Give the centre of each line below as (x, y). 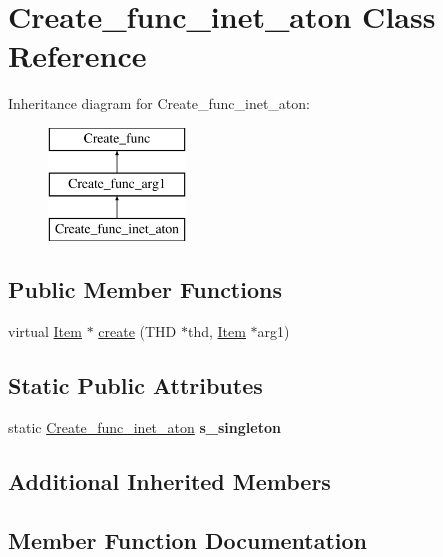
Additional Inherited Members (169, 480)
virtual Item (45, 331)
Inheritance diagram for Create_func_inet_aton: (159, 103)
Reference (77, 55)
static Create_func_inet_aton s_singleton (144, 426)
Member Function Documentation (188, 539)
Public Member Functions (145, 289)
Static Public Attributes (135, 385)
